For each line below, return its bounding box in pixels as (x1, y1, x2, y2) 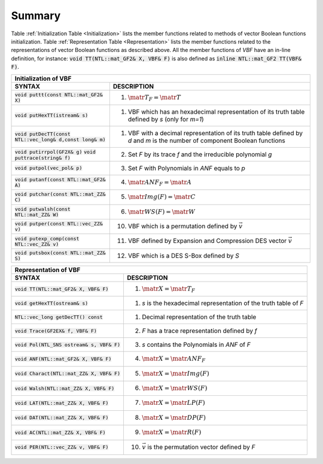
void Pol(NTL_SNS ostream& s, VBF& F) (14, 341, 121, 348)
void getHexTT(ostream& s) (14, 300, 89, 306)
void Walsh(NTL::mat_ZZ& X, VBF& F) (14, 385, 115, 392)
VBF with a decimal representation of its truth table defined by (127, 129, 303, 137)
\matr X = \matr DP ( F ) (141, 413, 206, 422)
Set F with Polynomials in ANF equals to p (127, 164, 245, 172)
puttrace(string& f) (14, 155, 71, 161)
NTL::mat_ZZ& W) (14, 211, 59, 218)
